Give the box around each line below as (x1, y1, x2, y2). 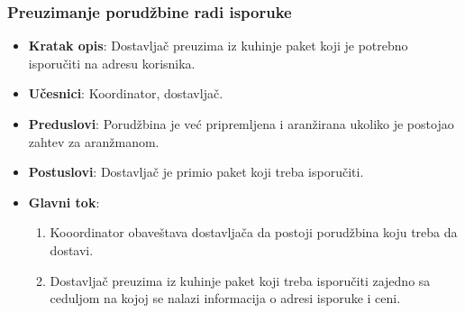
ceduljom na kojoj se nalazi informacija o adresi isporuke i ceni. (50, 289, 401, 308)
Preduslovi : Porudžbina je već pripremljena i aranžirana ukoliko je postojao (28, 115, 454, 133)
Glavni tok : (28, 192, 100, 211)
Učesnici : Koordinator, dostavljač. (28, 84, 223, 103)
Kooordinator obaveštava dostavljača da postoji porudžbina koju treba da (50, 223, 458, 242)
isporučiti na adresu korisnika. (28, 53, 196, 72)
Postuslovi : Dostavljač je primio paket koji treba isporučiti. (28, 162, 364, 181)
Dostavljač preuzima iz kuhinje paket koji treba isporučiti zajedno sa (50, 271, 431, 290)
